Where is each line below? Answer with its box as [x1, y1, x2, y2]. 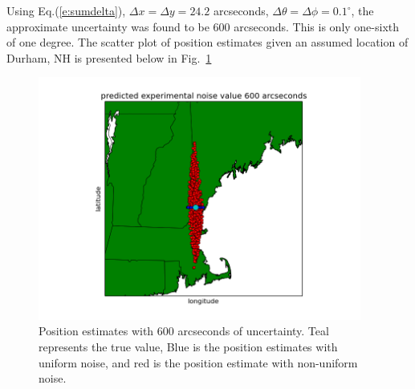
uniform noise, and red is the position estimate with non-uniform [39, 354, 358, 371]
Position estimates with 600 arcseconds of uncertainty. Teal [39, 322, 329, 339]
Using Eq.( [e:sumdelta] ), [6, 2, 126, 18]
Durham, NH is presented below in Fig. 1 [6, 49, 212, 66]
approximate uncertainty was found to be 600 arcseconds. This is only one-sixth [6, 18, 400, 34]
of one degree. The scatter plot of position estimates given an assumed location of [6, 34, 409, 51]
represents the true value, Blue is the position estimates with [39, 338, 338, 355]
